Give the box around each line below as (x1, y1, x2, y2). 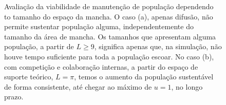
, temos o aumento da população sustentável (74, 71, 214, 82)
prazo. (4, 91, 24, 102)
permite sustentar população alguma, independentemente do (4, 21, 194, 32)
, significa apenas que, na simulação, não (94, 41, 222, 52)
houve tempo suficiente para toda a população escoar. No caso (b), (4, 51, 214, 61)
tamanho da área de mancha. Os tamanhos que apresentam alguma (4, 31, 216, 41)
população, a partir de (4, 41, 74, 52)
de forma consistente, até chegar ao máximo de (4, 81, 152, 92)
